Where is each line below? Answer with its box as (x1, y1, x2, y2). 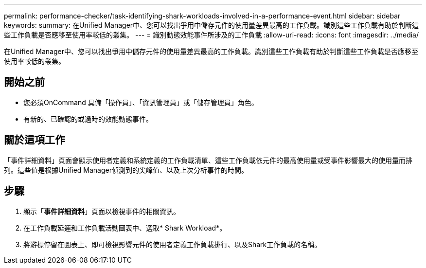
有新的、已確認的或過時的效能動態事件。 (23, 114, 153, 123)
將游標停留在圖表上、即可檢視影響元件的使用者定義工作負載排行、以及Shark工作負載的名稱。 (23, 240, 321, 249)
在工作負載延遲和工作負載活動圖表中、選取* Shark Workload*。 (23, 223, 227, 232)
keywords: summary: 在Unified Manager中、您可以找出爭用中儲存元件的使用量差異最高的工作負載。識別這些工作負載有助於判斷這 (4, 21, 419, 29)
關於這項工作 (4, 134, 65, 146)
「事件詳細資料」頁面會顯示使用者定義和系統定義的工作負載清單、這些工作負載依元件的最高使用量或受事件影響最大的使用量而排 (4, 156, 412, 164)
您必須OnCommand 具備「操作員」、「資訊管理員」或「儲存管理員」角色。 (23, 98, 258, 107)
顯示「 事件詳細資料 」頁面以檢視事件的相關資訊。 (23, 207, 180, 215)
